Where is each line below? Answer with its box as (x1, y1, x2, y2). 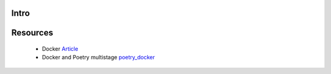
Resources (11, 28, 53, 38)
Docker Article (42, 45, 78, 53)
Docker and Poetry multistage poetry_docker (42, 54, 155, 61)
